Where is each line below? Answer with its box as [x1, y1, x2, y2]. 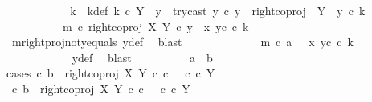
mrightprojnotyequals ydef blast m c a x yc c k [11, 33, 354, 50]
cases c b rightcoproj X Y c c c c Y [6, 65, 215, 81]
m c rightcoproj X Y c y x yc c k [62, 18, 249, 34]
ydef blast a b [72, 49, 213, 65]
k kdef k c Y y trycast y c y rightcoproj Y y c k [70, 2, 366, 18]
